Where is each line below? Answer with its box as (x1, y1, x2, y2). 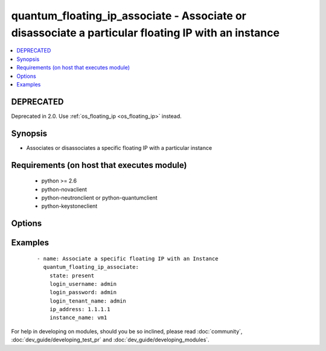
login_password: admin (49, 289, 117, 296)
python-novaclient (41, 185, 88, 193)
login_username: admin (49, 280, 117, 287)
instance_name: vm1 (49, 314, 107, 321)
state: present (49, 272, 95, 279)
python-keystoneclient (41, 202, 98, 210)
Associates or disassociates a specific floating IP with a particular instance (26, 144, 213, 151)
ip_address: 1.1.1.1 (49, 306, 110, 313)
